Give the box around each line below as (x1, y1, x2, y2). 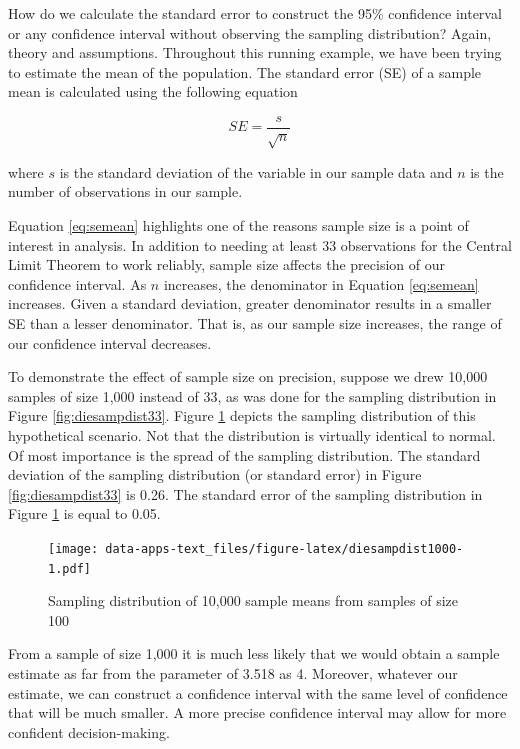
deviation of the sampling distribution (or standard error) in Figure (8, 464, 422, 485)
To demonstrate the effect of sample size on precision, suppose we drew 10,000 (8, 366, 488, 387)
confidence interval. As (8, 273, 147, 294)
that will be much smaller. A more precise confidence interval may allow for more (8, 702, 507, 723)
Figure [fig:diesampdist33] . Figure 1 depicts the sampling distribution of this (8, 405, 476, 426)
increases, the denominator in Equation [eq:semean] (163, 273, 479, 294)
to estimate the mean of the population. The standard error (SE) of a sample (8, 61, 482, 82)
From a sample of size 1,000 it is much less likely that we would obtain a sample (8, 643, 500, 664)
